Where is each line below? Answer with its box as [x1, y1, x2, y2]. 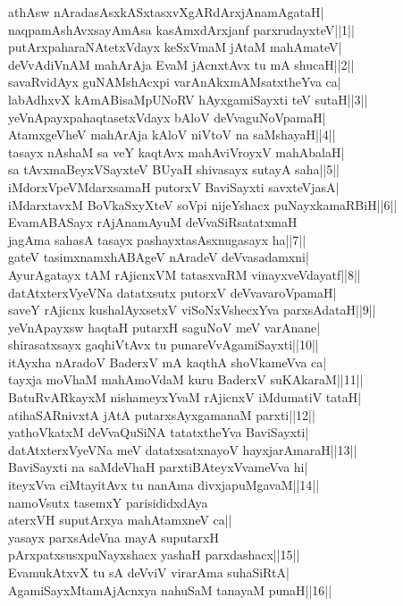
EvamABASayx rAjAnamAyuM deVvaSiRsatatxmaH [8, 213, 298, 231]
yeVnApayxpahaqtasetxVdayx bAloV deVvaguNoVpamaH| [8, 107, 326, 126]
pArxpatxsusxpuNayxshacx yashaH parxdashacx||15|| [8, 545, 300, 564]
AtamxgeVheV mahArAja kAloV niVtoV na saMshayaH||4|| [8, 125, 336, 144]
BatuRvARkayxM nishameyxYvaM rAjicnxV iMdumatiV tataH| [8, 388, 362, 407]
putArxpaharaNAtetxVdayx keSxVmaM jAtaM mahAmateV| [8, 38, 342, 56]
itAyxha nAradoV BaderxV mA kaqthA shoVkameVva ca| [8, 352, 327, 371]
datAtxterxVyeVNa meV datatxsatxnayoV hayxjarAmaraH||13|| [8, 440, 357, 459]
